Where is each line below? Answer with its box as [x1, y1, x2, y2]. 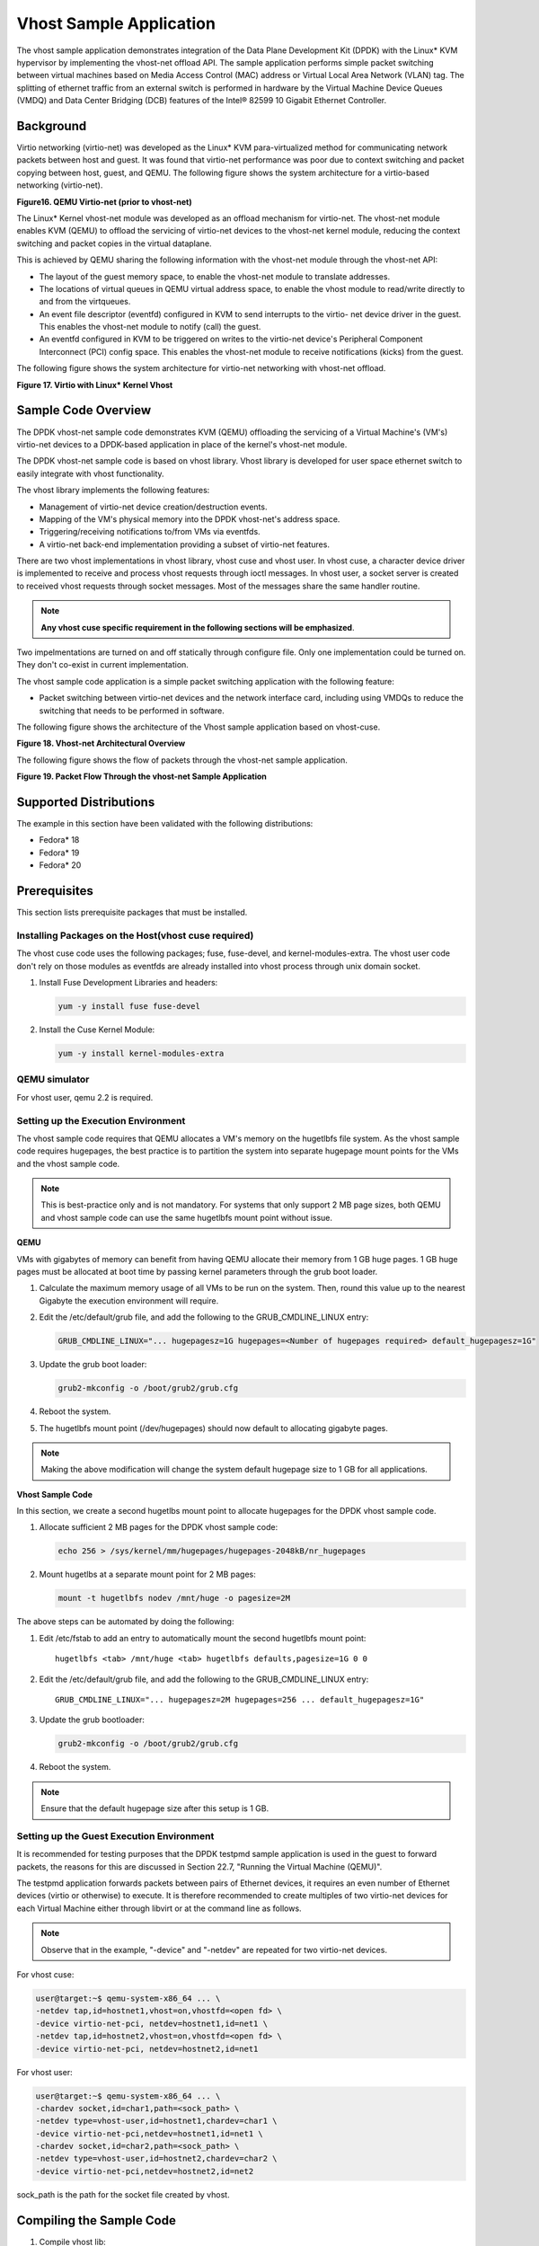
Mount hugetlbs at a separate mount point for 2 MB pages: [39, 1569, 256, 1580]
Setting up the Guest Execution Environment [16, 1829, 215, 1842]
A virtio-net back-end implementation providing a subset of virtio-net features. [39, 539, 330, 550]
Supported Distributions [16, 794, 155, 809]
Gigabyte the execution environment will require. [39, 1295, 219, 1306]
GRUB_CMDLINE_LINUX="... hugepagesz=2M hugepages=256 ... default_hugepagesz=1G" [55, 1694, 425, 1704]
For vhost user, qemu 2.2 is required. [16, 1092, 154, 1102]
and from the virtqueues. [39, 296, 131, 307]
